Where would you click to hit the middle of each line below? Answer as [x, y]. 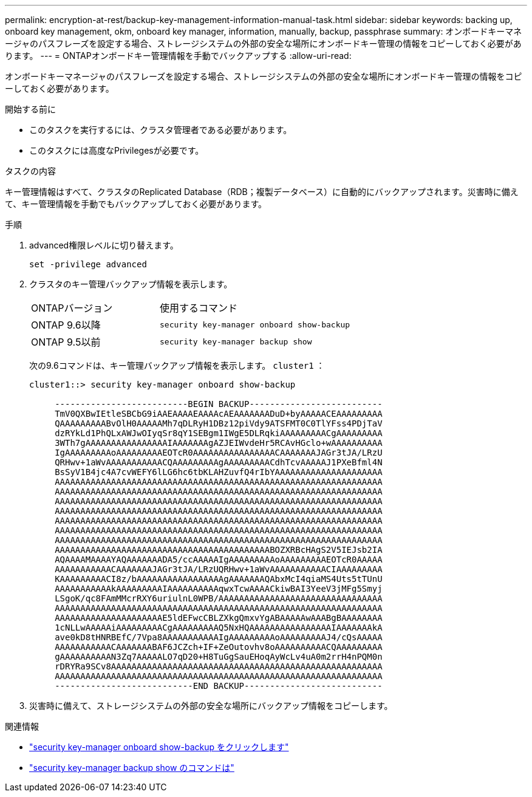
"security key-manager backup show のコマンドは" [132, 768]
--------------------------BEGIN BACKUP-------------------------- [219, 404]
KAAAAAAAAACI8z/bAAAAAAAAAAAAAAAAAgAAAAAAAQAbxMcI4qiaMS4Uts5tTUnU [219, 579]
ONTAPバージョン [72, 308]
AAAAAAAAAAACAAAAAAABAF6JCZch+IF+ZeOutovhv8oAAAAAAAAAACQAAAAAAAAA [219, 647]
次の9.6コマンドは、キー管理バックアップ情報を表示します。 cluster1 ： [177, 365]
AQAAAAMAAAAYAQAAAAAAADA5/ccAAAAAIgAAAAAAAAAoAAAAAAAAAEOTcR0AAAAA [219, 559]
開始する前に [30, 109]
